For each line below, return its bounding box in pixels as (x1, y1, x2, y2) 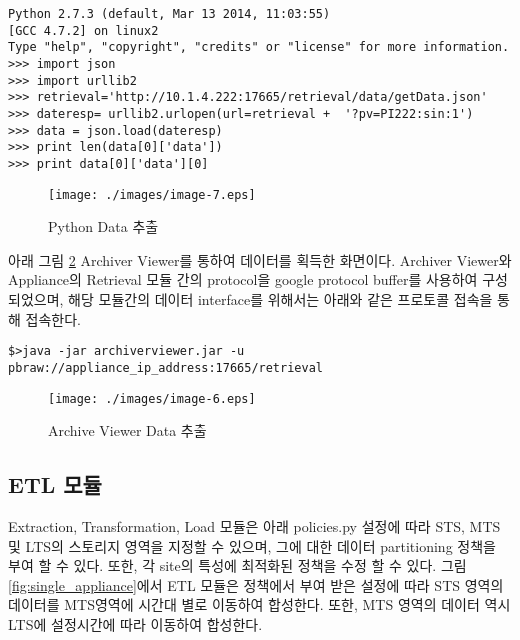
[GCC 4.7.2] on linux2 (8, 23, 159, 38)
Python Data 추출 (48, 216, 159, 237)
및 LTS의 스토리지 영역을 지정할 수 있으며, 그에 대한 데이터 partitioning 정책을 (8, 535, 496, 556)
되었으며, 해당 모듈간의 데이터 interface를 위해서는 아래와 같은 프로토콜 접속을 (8, 289, 493, 309)
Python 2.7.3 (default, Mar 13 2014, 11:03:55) (8, 7, 331, 21)
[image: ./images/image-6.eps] (48, 391, 256, 406)
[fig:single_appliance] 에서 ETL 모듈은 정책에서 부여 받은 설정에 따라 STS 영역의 (8, 574, 504, 595)
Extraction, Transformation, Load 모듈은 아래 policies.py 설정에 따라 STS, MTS (8, 515, 501, 536)
